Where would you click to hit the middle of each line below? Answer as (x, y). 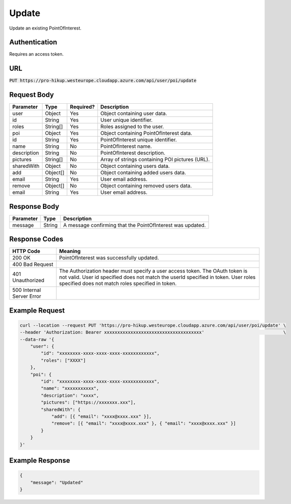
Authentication (33, 42)
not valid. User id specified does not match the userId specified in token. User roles (157, 277)
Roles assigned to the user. (132, 127)
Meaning (70, 251)
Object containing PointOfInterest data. (146, 133)
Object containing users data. (135, 166)
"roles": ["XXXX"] (63, 360)
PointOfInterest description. (133, 153)
